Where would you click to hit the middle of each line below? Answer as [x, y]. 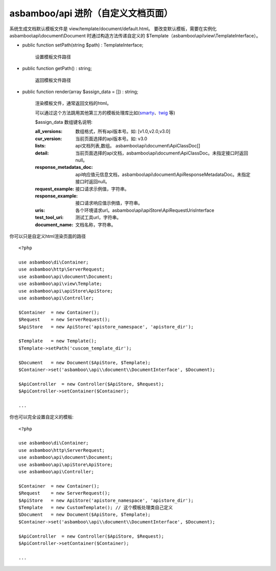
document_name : [54, 225]
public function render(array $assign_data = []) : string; [80, 92]
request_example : [54, 189]
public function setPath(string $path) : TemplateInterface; [83, 45]
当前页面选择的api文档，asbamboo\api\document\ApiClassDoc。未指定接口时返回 [162, 153]
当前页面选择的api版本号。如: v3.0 [111, 139]
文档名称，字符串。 [96, 225]
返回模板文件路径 [53, 80]
